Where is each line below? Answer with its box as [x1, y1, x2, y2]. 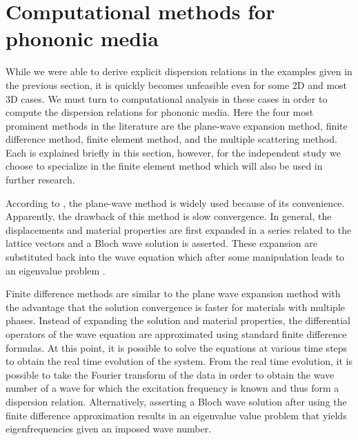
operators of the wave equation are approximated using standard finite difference [6, 327, 347, 341]
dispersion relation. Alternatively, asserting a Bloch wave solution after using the [6, 394, 347, 408]
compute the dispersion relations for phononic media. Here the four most [6, 105, 314, 119]
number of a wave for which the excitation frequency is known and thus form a [6, 381, 339, 395]
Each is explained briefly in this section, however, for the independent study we [6, 145, 341, 159]
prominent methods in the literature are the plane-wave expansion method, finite [6, 118, 348, 132]
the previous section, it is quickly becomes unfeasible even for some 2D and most [6, 77, 348, 92]
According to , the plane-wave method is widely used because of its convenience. [6, 195, 345, 210]
